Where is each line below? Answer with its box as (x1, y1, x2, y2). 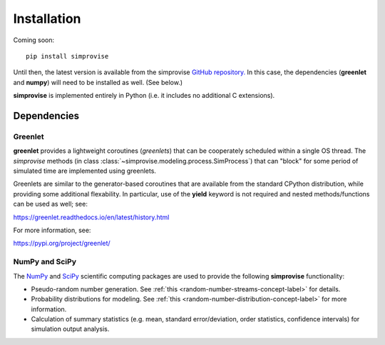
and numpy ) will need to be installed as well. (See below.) (13, 78, 183, 86)
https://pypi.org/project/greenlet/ (13, 239, 111, 248)
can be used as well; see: (13, 200, 88, 209)
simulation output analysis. (31, 325, 110, 334)
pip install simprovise (26, 52, 109, 60)
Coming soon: (13, 36, 55, 44)
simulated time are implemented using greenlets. (13, 166, 157, 175)
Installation (13, 11, 81, 26)
